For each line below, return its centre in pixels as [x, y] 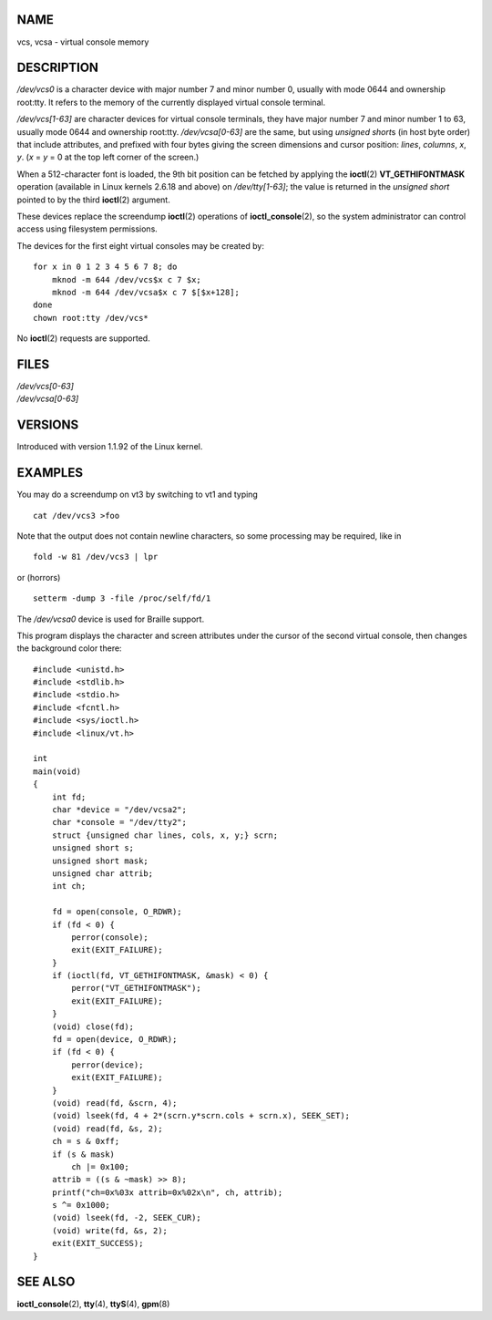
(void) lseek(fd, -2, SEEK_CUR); [127, 1218]
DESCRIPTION [58, 68]
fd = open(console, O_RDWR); [117, 912]
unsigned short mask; [100, 861]
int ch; [69, 886]
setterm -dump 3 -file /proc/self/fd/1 [122, 598]
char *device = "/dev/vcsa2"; [119, 810]
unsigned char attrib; [102, 873]
